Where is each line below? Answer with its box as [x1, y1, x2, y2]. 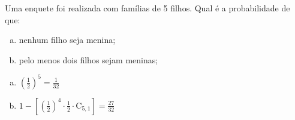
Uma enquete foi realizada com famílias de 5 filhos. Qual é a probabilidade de [5, 2, 290, 14]
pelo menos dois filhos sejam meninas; [19, 53, 158, 66]
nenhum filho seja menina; [19, 33, 116, 46]
